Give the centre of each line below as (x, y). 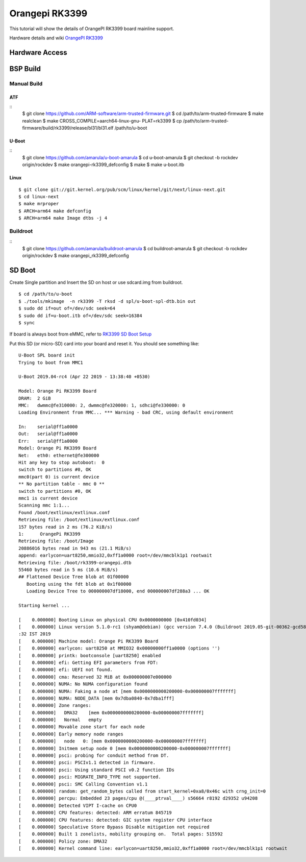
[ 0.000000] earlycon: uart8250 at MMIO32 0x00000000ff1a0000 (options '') (119, 648)
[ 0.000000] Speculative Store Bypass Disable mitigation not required (114, 827)
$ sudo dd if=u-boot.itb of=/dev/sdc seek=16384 (80, 316)
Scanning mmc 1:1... (44, 505)
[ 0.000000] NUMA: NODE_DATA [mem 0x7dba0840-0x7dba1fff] (96, 698)
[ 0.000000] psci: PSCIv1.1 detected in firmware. (87, 763)
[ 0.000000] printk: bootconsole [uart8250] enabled (90, 655)
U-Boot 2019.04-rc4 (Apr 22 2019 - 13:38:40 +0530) (84, 377)
